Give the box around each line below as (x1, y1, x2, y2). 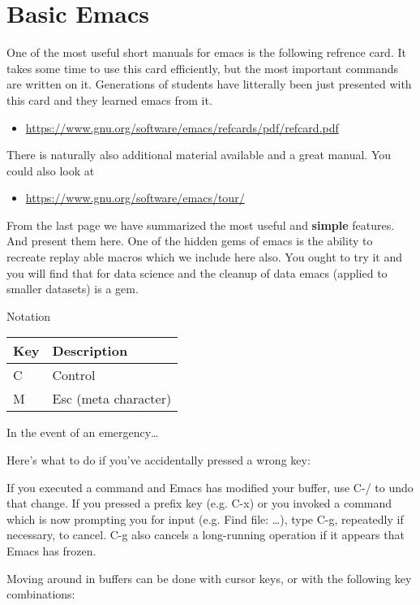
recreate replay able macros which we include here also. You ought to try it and (6, 248, 403, 266)
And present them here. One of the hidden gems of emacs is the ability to (6, 232, 373, 249)
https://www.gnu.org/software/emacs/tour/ (25, 189, 245, 206)
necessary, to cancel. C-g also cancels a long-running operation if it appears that (6, 526, 405, 543)
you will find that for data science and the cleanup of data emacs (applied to (6, 264, 388, 281)
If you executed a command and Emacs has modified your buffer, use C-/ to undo (6, 478, 414, 495)
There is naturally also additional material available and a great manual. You (6, 146, 392, 163)
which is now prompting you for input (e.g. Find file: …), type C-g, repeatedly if (6, 510, 404, 527)
